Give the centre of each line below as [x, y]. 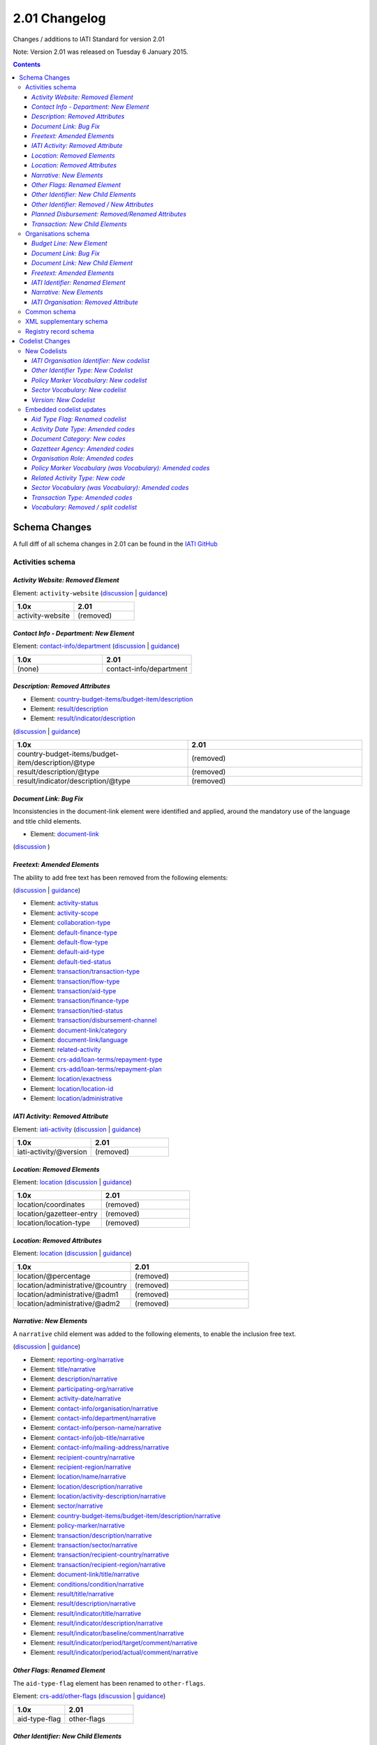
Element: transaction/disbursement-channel [94, 1020]
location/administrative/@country [72, 1285]
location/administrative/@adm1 [68, 1294]
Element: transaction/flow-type [75, 981]
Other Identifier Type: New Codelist [82, 371]
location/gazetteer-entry [57, 1214]
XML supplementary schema [67, 322]
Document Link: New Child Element [82, 263]
